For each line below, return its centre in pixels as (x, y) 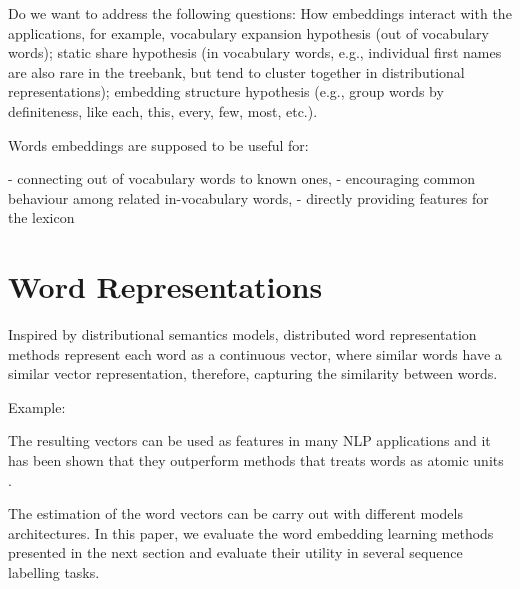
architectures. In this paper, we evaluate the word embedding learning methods (251, 532)
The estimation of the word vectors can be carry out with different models (235, 513)
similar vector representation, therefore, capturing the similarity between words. (253, 373)
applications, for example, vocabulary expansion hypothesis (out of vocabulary (248, 32)
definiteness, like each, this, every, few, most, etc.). (163, 110)
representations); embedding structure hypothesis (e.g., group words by (226, 91)
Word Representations (165, 286)
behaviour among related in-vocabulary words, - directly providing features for (248, 197)
